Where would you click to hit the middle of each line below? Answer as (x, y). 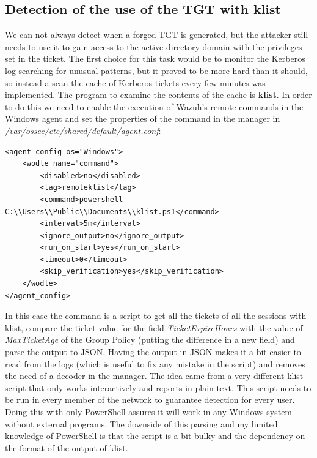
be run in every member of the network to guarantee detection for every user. (150, 400)
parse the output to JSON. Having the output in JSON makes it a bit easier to (153, 352)
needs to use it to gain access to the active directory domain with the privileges (154, 46)
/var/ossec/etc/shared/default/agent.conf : (83, 130)
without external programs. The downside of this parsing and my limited (141, 423)
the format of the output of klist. (67, 447)
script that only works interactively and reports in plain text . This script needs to (158, 387)
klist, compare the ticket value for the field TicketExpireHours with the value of (154, 327)
